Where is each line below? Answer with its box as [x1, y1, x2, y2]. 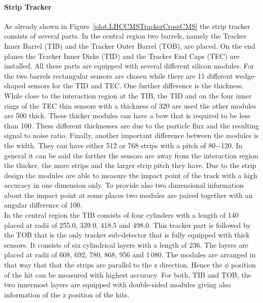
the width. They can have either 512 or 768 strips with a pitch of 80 [4, 140, 216, 150]
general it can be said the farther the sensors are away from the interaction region [4, 150, 258, 160]
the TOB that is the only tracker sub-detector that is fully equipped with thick [4, 229, 250, 240]
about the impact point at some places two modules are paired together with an [4, 189, 253, 200]
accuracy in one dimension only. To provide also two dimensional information [4, 180, 244, 190]
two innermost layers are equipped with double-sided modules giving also [4, 279, 231, 290]
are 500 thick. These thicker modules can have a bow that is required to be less [4, 110, 250, 121]
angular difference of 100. [4, 199, 83, 210]
